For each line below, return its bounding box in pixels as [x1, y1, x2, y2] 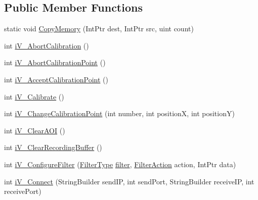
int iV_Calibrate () [4, 91, 64, 102]
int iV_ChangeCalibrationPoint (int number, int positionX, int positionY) [4, 108, 235, 119]
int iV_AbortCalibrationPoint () [4, 57, 106, 68]
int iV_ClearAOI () [4, 125, 65, 135]
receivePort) [4, 186, 41, 196]
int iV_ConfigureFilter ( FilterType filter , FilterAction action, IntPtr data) [4, 159, 236, 169]
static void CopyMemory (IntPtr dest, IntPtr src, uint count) [4, 23, 194, 34]
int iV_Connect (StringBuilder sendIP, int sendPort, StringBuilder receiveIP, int [4, 176, 254, 186]
